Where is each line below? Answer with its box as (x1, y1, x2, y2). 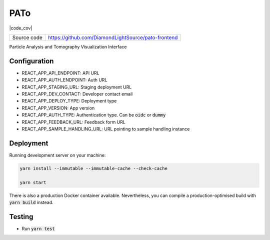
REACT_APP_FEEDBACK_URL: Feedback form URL (21, 119, 126, 125)
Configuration (9, 56, 54, 65)
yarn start (19, 179, 46, 185)
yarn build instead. (9, 199, 53, 205)
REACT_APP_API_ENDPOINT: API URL (21, 70, 99, 76)
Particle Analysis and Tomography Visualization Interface (9, 43, 127, 49)
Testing (9, 212, 33, 221)
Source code (12, 34, 42, 41)
